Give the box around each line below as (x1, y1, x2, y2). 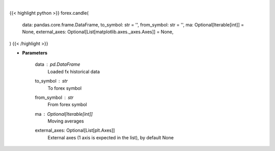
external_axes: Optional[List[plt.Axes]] (35, 128, 115, 134)
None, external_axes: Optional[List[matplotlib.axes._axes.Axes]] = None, (22, 29, 174, 35)
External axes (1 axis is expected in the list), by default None (47, 134, 174, 140)
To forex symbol (47, 85, 81, 91)
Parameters (22, 49, 48, 56)
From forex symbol (47, 102, 87, 108)
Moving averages (47, 118, 84, 124)
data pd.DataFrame (35, 61, 80, 67)
